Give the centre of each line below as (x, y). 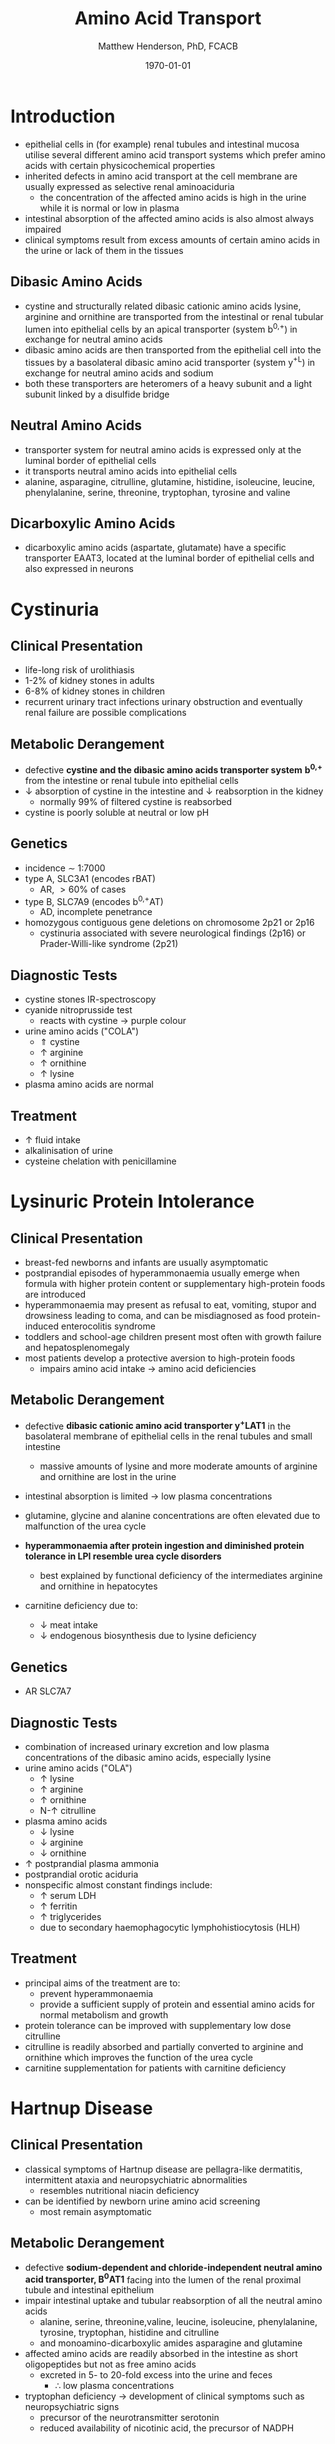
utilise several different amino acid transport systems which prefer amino (175, 154)
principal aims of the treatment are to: (102, 1983)
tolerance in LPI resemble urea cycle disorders (123, 1556)
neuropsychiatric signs (72, 2407)
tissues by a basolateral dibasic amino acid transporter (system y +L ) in (170, 361)
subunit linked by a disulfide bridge (97, 394)
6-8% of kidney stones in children (95, 691)
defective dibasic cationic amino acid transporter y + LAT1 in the (158, 1425)
